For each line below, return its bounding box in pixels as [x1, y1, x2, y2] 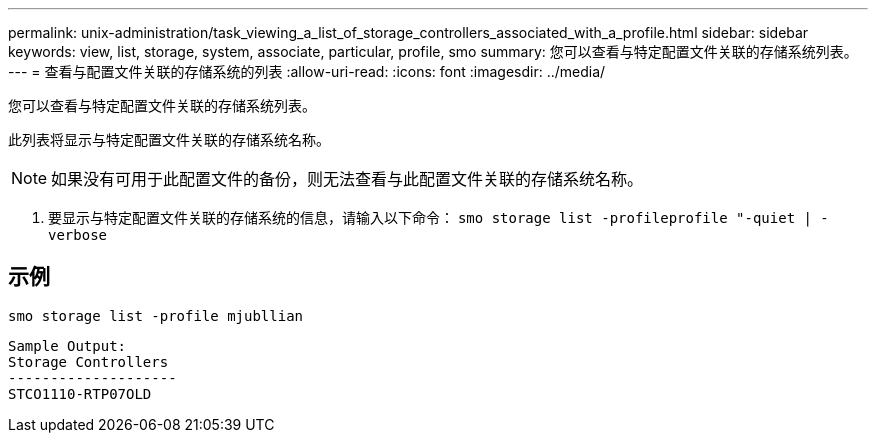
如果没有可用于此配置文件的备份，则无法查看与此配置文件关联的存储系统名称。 [51, 169, 644, 189]
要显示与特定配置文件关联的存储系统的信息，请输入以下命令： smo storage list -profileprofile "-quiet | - [48, 209, 829, 226]
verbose [48, 227, 108, 243]
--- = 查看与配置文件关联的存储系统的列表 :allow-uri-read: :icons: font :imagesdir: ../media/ [8, 63, 606, 80]
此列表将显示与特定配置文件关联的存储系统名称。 [8, 131, 330, 148]
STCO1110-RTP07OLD [8, 385, 152, 402]
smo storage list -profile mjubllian [8, 307, 304, 324]
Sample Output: [8, 337, 127, 354]
